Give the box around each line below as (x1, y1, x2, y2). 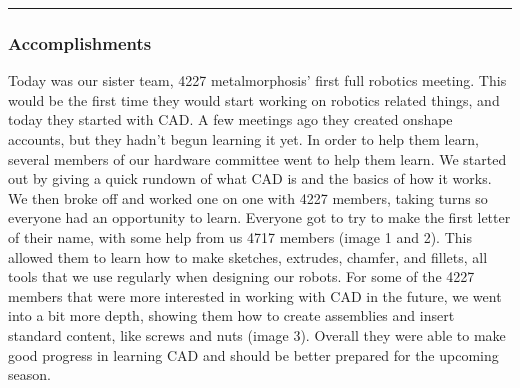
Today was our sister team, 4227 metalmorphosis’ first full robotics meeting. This (8, 70, 507, 91)
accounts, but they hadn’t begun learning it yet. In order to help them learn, (8, 129, 479, 149)
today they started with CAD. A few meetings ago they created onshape (8, 109, 453, 130)
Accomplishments (8, 30, 152, 55)
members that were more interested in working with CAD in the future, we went (8, 285, 502, 306)
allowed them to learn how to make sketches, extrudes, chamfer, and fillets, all (8, 246, 488, 267)
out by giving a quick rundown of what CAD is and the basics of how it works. (8, 168, 492, 189)
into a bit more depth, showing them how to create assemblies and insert (8, 305, 455, 326)
